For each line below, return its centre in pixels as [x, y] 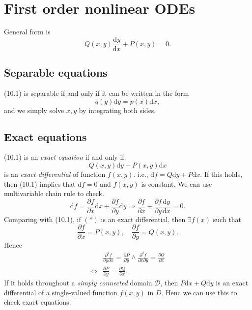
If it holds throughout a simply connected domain [78, 283]
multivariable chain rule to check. [54, 193]
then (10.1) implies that [40, 183]
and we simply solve [34, 110]
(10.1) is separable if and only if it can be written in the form [97, 93]
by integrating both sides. [117, 110]
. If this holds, [221, 174]
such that [227, 219]
